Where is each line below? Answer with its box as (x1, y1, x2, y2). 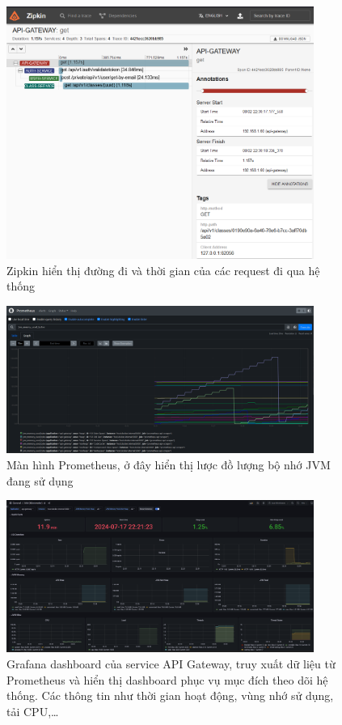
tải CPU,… (6, 702, 59, 719)
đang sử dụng (6, 472, 74, 489)
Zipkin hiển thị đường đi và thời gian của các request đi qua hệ (6, 261, 320, 278)
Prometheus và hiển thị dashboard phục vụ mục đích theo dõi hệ (6, 671, 328, 688)
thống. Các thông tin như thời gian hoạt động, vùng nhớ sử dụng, (6, 687, 334, 704)
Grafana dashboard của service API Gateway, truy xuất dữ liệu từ (6, 655, 336, 672)
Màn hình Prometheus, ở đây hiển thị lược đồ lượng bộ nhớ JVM (6, 456, 331, 473)
